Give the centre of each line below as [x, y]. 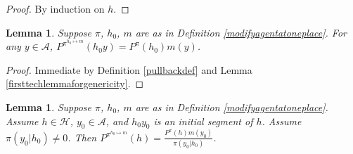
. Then [82, 137]
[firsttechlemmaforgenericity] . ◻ [75, 83]
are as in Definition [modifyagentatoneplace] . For [241, 32]
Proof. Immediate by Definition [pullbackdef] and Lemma [129, 69]
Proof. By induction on [55, 8]
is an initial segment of [203, 121]
